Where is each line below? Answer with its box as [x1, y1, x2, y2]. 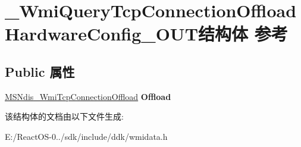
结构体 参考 [198, 21, 288, 46]
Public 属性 [5, 62, 75, 80]
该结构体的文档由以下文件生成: [5, 110, 124, 123]
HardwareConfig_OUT [5, 21, 199, 46]
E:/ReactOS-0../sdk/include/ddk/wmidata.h [5, 130, 168, 142]
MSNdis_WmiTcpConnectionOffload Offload [5, 90, 171, 102]
